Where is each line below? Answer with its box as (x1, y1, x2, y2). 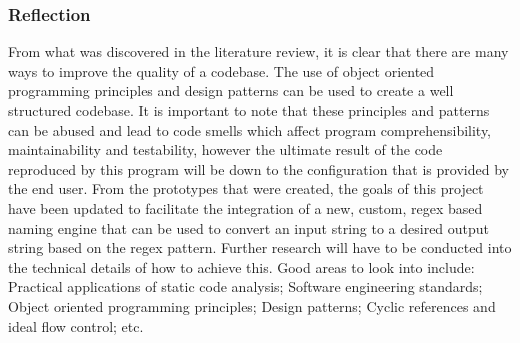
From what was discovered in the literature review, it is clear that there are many (8, 41, 509, 62)
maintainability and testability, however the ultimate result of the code (8, 139, 443, 160)
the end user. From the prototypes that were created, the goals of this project (8, 178, 484, 199)
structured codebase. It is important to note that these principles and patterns (8, 100, 490, 120)
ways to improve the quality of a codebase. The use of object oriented (8, 60, 435, 81)
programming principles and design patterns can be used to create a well (8, 80, 454, 101)
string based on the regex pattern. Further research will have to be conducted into (8, 237, 512, 258)
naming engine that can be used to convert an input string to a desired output (8, 217, 490, 238)
